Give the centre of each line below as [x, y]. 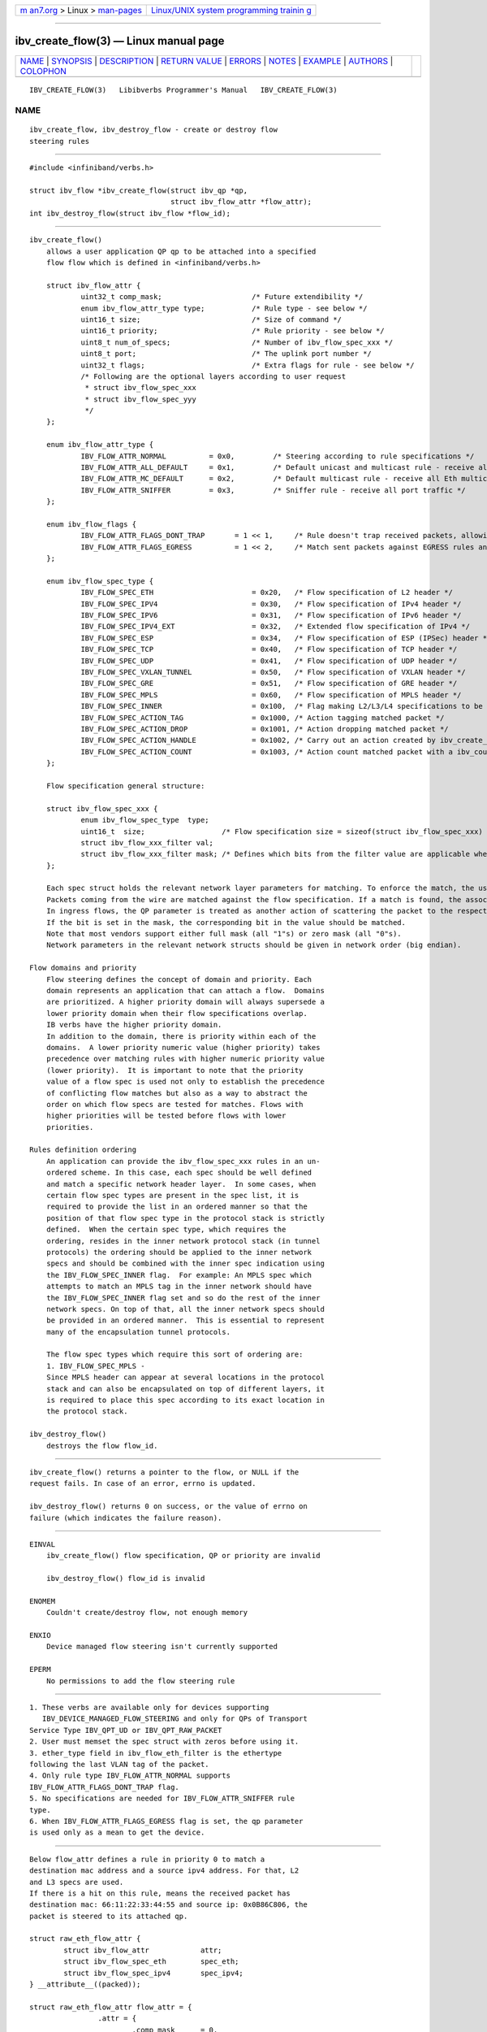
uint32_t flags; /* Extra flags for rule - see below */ [248, 365]
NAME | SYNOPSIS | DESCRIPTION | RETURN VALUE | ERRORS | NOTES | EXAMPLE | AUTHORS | [207, 61]
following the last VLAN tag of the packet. [120, 1764]
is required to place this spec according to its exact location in [185, 1400]
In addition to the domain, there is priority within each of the [181, 1036]
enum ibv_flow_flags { [91, 524]
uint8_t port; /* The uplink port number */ [226, 354]
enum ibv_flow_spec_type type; [145, 820]
